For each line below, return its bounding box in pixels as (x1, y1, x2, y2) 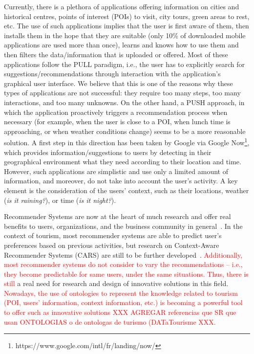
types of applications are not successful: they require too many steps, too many (4, 88, 241, 98)
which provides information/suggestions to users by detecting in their (4, 147, 212, 157)
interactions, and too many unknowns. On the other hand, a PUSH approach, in (4, 97, 245, 107)
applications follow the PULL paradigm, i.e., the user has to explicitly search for (4, 59, 245, 69)
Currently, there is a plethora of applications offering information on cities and (4, 1, 239, 11)
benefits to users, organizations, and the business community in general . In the (4, 221, 243, 231)
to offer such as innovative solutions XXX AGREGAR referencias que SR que (4, 307, 236, 317)
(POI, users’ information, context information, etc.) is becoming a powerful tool (4, 297, 243, 308)
